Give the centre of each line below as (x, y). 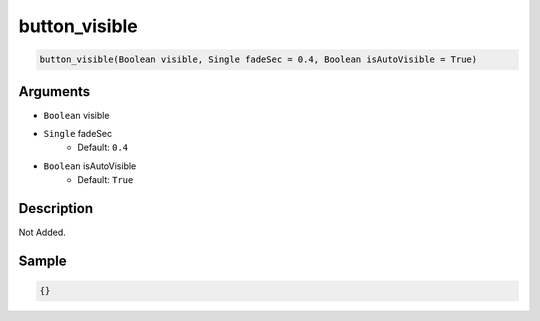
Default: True (105, 180)
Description (56, 208)
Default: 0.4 (103, 147)
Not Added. (42, 232)
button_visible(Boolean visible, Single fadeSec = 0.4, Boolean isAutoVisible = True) (258, 59)
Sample (42, 260)
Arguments (54, 91)
